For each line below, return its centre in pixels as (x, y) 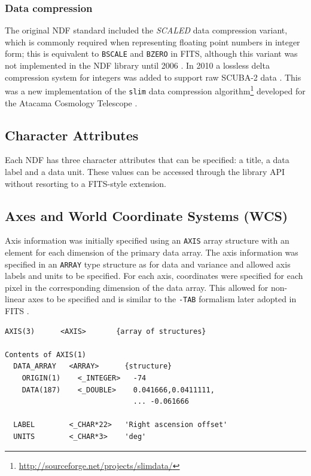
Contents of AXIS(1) (46, 354)
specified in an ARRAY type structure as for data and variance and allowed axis (148, 264)
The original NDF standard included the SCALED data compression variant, (146, 30)
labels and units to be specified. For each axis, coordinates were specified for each (154, 276)
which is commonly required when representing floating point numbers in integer (153, 42)
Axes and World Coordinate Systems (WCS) (147, 215)
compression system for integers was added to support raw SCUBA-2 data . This (153, 77)
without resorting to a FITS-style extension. (86, 183)
